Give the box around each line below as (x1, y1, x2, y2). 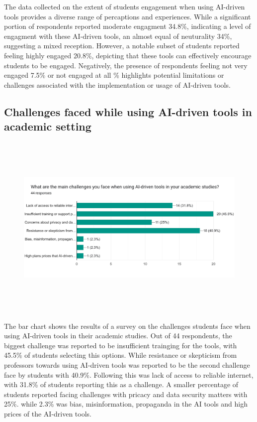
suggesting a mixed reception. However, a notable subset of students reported (4, 40, 240, 51)
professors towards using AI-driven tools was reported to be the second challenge (4, 360, 250, 370)
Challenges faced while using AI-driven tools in (4, 104, 252, 119)
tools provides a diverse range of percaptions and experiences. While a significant (4, 11, 251, 21)
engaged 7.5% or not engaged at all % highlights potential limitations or (4, 70, 224, 80)
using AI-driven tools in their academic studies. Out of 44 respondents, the (4, 330, 232, 341)
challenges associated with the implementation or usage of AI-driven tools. (4, 79, 231, 90)
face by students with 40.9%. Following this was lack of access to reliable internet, (4, 369, 254, 380)
